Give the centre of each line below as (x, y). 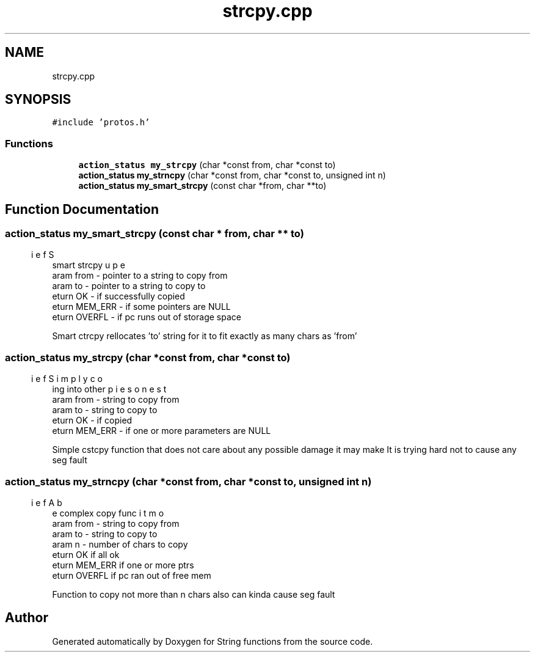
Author (27, 618)
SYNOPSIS (38, 100)
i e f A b (47, 502)
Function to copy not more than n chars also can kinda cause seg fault (194, 594)
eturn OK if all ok (86, 554)
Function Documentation (82, 209)
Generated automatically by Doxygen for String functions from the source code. (213, 641)
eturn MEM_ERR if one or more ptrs (123, 565)
